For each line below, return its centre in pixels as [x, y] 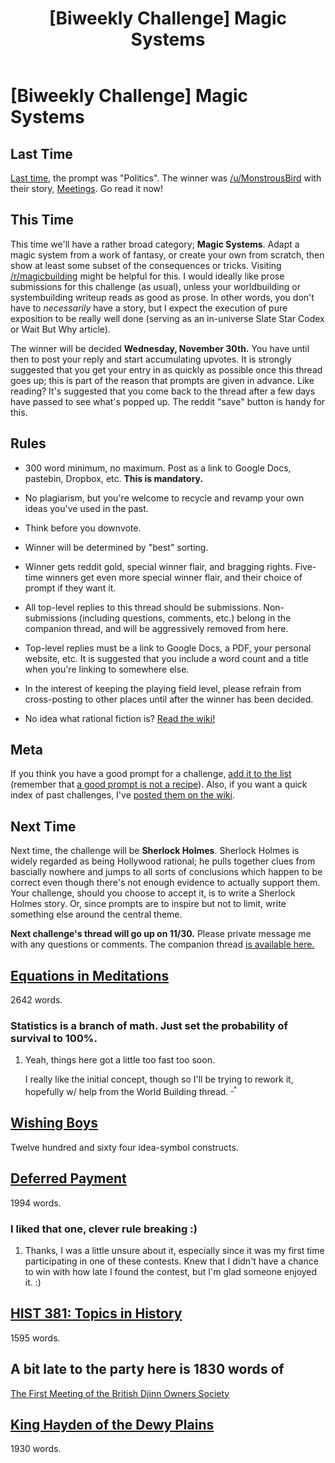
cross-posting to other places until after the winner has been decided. [169, 699]
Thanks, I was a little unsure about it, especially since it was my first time [174, 1250]
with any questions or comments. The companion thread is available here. [162, 944]
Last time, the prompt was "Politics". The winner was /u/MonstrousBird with [166, 178]
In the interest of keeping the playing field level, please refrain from [163, 688]
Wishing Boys [54, 1123]
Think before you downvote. [83, 528]
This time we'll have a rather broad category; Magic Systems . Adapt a [155, 244]
